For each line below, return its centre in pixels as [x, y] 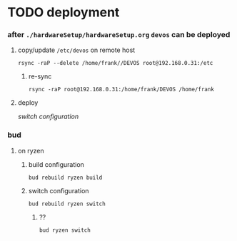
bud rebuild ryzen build [65, 178]
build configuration [56, 164]
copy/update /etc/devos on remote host [76, 50]
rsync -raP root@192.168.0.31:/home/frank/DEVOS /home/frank [121, 90]
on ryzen [31, 150]
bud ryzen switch [65, 230]
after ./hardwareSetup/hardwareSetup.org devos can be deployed [119, 35]
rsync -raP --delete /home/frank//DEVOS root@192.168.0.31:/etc [115, 63]
